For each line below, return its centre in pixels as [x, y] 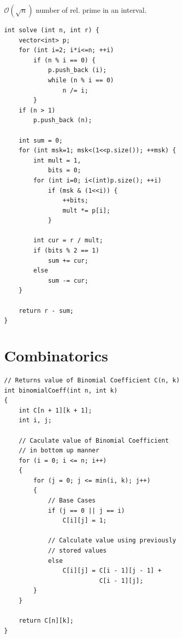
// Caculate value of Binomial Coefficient [94, 440]
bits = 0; [64, 170]
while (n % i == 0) [81, 80]
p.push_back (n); [63, 120]
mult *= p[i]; [86, 210]
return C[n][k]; [46, 621]
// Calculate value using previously [112, 541]
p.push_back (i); [77, 70]
